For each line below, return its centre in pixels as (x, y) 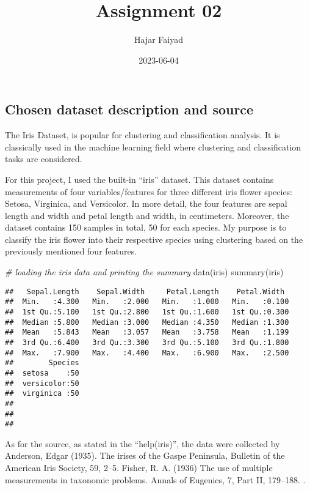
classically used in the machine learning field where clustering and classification (153, 147)
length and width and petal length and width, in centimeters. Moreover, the (147, 215)
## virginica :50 (42, 394)
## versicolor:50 (42, 383)
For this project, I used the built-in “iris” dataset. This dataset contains (139, 179)
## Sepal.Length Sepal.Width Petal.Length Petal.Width (145, 291)
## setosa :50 (42, 373)
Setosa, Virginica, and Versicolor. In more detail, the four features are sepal (146, 203)
